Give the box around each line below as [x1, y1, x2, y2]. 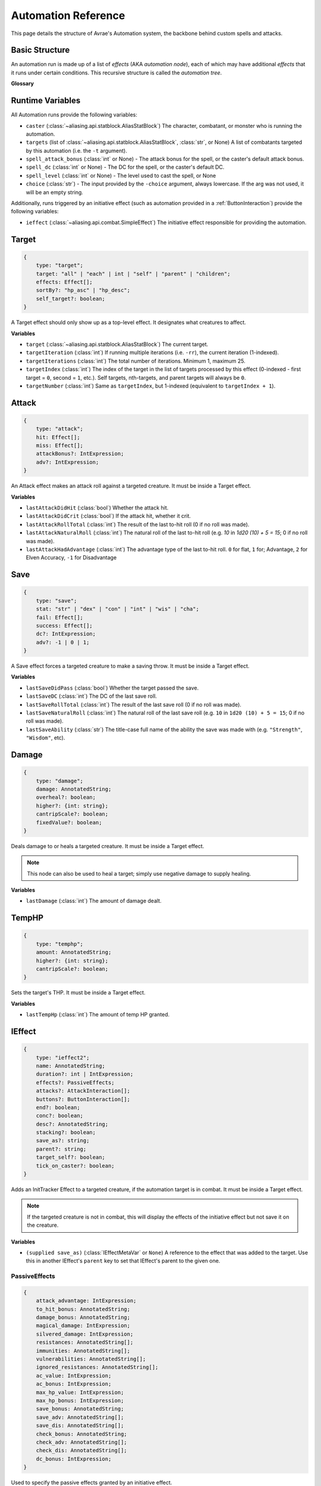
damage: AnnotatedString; [36, 785, 112, 792]
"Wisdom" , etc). [26, 734, 65, 741]
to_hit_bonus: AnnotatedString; [36, 1305, 131, 1312]
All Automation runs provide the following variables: [11, 111, 138, 118]
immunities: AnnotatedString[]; [36, 1347, 131, 1354]
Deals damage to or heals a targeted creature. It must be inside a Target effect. [11, 842, 204, 849]
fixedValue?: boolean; [36, 819, 102, 826]
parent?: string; [36, 1145, 87, 1153]
